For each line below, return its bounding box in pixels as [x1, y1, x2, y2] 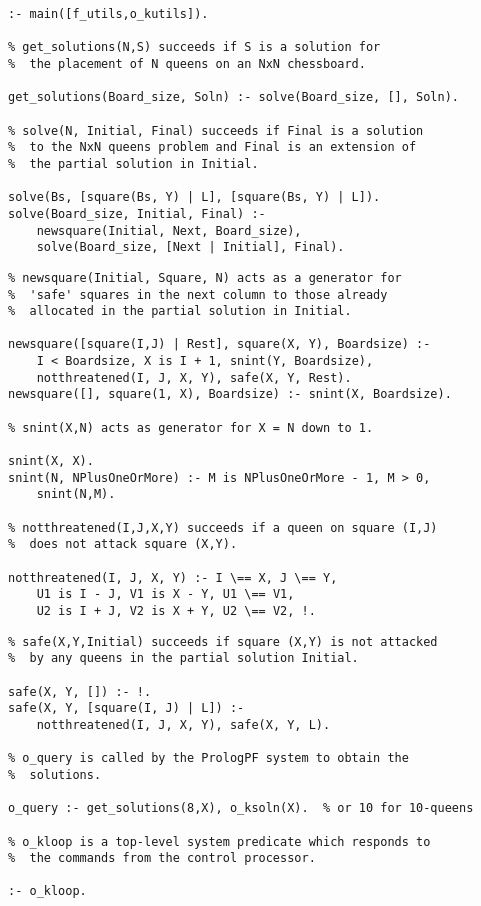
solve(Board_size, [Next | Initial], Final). [36, 240, 345, 255]
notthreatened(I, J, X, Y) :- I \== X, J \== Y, [8, 570, 338, 585]
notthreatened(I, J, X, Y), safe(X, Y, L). [36, 717, 331, 732]
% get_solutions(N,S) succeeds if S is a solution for [8, 40, 381, 55]
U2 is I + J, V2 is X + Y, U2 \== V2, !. [36, 603, 316, 618]
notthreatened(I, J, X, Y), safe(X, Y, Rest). [36, 370, 352, 385]
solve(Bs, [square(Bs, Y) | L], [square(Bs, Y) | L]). [8, 190, 381, 205]
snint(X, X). [8, 454, 94, 469]
